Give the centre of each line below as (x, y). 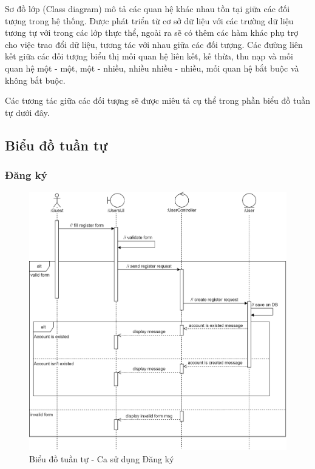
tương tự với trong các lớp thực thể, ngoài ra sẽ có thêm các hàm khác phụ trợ (152, 32)
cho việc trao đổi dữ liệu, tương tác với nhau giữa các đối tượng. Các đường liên (154, 44)
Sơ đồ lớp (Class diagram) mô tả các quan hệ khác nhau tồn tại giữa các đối (147, 8)
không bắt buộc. (35, 80)
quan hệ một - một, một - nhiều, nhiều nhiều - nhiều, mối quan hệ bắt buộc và (152, 68)
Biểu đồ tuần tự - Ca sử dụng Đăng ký (102, 459)
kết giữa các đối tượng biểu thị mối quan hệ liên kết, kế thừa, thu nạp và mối (149, 56)
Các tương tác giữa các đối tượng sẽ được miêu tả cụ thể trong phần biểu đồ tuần (157, 100)
